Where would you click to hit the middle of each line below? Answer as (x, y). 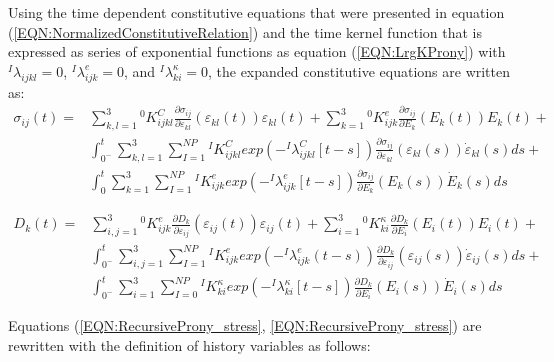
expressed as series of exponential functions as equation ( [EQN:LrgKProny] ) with (257, 51)
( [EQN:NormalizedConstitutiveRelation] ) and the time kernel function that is (245, 31)
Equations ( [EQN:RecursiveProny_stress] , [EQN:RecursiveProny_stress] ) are (245, 325)
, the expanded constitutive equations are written (359, 70)
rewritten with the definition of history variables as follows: (189, 344)
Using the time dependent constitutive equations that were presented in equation (256, 12)
